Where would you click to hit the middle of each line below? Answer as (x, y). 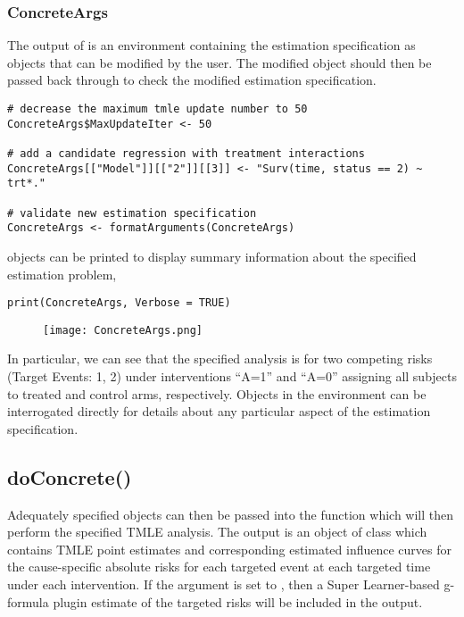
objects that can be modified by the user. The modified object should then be (220, 62)
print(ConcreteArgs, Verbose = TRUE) (119, 303)
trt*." (26, 183)
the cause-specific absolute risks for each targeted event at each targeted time (219, 567)
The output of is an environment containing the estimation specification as (211, 45)
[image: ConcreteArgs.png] (123, 330)
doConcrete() (70, 476)
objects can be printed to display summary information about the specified (212, 256)
